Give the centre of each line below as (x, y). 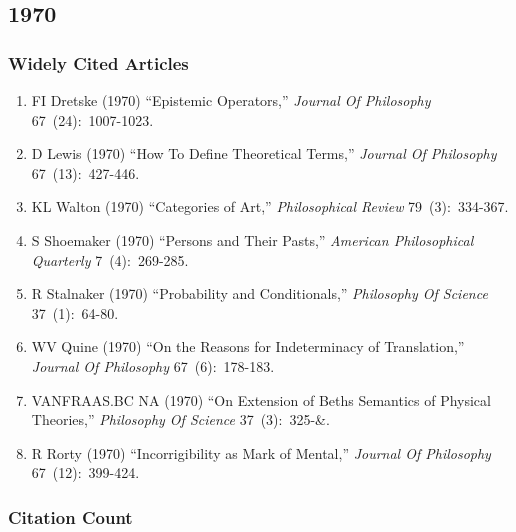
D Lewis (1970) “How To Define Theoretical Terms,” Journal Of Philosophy (264, 153)
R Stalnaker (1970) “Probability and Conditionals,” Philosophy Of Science (259, 293)
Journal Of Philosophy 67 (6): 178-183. (153, 365)
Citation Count (70, 516)
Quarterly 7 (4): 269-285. (110, 259)
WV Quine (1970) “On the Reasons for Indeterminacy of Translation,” (248, 346)
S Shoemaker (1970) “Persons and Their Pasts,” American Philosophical (252, 239)
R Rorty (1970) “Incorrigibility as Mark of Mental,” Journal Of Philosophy (261, 452)
